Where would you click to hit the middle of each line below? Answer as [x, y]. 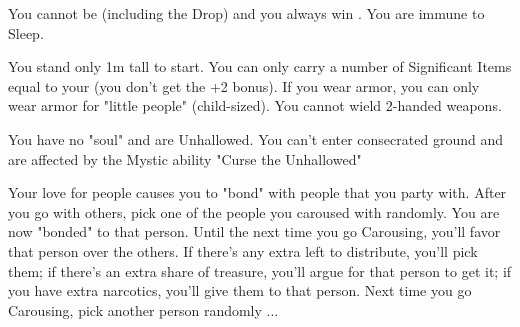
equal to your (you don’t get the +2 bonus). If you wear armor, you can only [244, 85]
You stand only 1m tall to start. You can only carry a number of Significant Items [260, 66]
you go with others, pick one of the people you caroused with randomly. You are [254, 211]
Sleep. [26, 32]
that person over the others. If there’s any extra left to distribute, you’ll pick [243, 250]
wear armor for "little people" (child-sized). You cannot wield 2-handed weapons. [255, 105]
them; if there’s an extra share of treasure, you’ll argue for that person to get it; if [260, 270]
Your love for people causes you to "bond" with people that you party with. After [257, 192]
